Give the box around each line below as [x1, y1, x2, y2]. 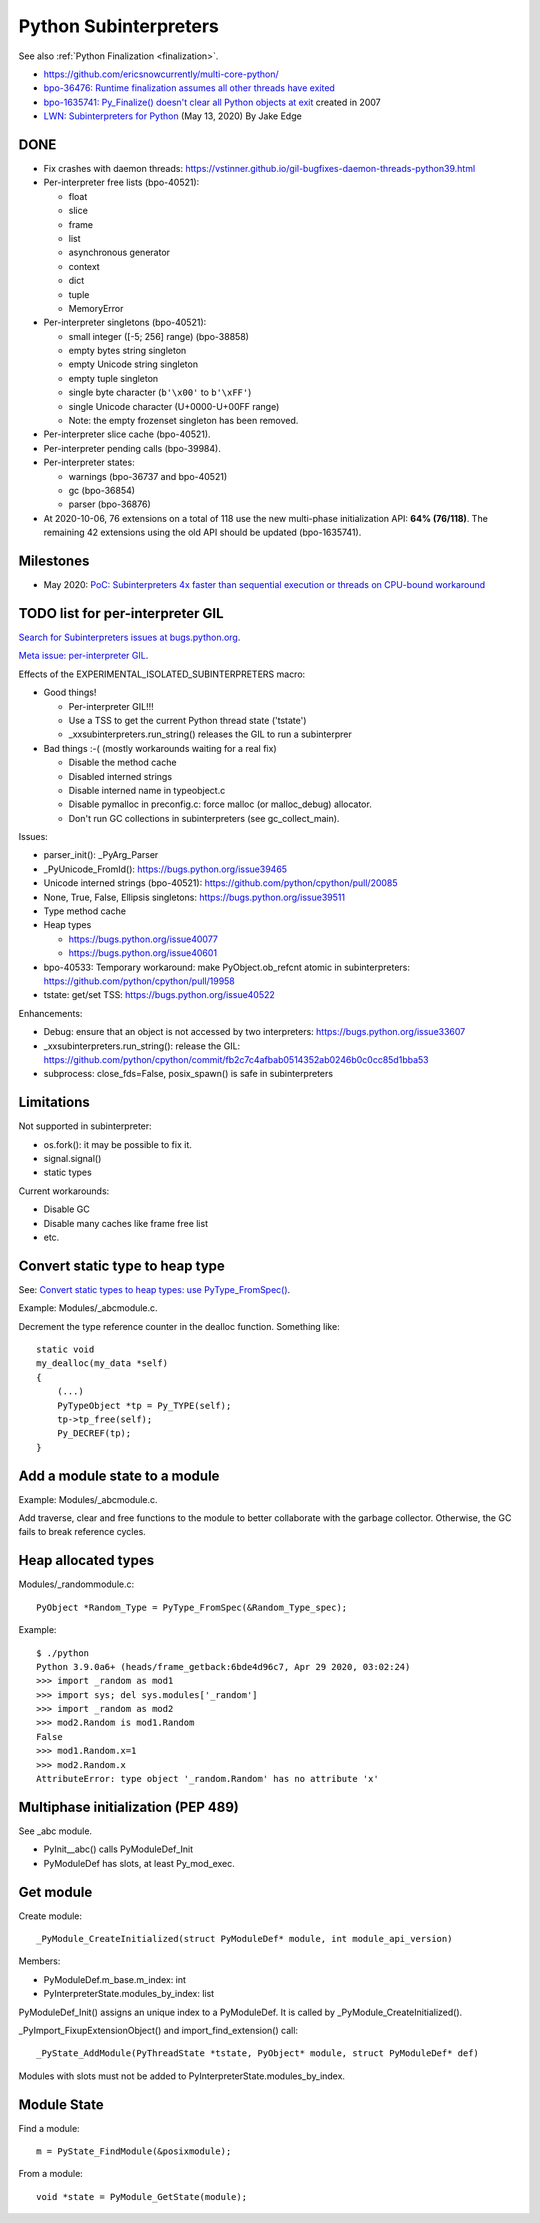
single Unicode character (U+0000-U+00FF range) [68, 400, 280, 412]
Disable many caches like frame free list [43, 1217, 209, 1229]
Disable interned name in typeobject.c [68, 784, 226, 796]
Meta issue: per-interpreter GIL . [18, 650, 149, 662]
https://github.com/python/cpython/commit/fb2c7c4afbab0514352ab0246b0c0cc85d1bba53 [43, 1053, 429, 1065]
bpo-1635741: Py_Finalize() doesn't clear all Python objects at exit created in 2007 [43, 96, 381, 108]
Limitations [18, 1094, 90, 1111]
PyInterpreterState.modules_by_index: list [43, 1988, 215, 2000]
